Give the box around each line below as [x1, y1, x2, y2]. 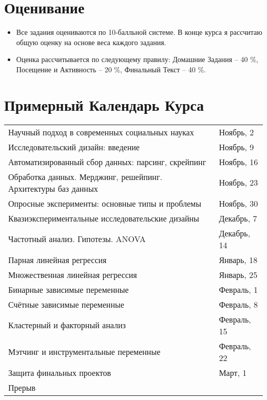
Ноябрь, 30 [219, 197, 258, 209]
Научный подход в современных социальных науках [8, 126, 194, 138]
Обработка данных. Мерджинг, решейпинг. [8, 170, 162, 183]
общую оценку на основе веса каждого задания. [16, 36, 166, 47]
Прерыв [8, 381, 35, 393]
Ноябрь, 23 [219, 176, 258, 189]
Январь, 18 [219, 253, 258, 266]
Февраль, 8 [219, 298, 258, 310]
